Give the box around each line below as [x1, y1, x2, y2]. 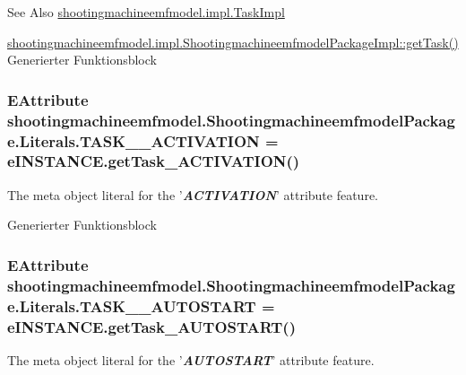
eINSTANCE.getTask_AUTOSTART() [7, 315, 296, 337]
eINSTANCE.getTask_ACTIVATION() [7, 150, 300, 172]
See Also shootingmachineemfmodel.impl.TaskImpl [7, 3, 285, 21]
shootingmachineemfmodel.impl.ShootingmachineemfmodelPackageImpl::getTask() [7, 32, 459, 51]
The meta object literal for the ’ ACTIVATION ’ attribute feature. [7, 185, 378, 204]
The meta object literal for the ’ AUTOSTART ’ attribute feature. [7, 350, 375, 369]
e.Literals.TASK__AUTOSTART [7, 294, 256, 317]
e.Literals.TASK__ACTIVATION [7, 129, 260, 152]
